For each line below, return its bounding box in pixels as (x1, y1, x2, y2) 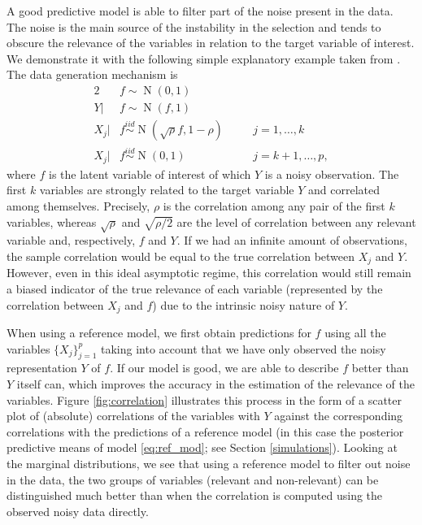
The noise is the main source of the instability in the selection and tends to (7, 18, 381, 35)
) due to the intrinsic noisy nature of (152, 296, 335, 313)
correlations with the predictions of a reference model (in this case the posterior (7, 423, 404, 440)
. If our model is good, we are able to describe (110, 359, 339, 376)
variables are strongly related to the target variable (39, 181, 294, 198)
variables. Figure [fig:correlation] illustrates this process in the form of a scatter (7, 391, 402, 408)
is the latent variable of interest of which (49, 165, 251, 182)
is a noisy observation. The (264, 165, 399, 182)
